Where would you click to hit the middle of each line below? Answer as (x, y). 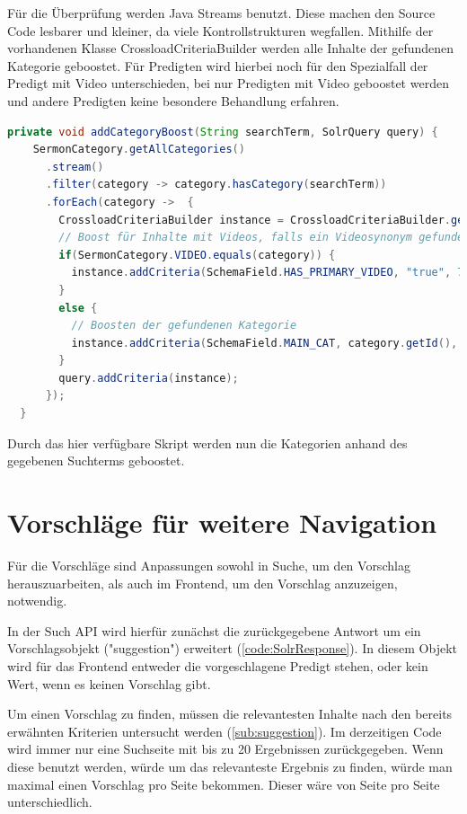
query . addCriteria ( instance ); (149, 378)
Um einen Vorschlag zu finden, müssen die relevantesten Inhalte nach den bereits (230, 714)
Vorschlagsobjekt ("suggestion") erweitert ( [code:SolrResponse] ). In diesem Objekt (232, 648)
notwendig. (37, 601)
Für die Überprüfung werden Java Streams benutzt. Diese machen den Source (221, 13)
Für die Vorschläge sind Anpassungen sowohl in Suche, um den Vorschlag (209, 565)
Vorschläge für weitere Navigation (222, 522)
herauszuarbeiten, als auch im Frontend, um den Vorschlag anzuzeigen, (203, 583)
